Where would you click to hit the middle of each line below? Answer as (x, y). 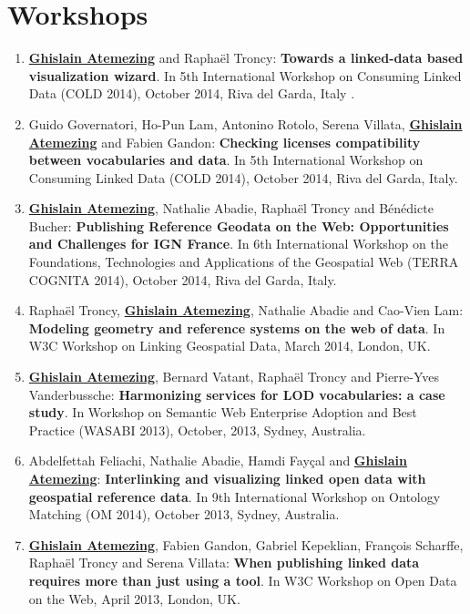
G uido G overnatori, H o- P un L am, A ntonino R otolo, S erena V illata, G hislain (245, 123)
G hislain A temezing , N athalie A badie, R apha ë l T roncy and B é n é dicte (231, 208)
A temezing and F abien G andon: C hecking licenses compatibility (225, 142)
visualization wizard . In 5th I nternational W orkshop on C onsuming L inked (245, 75)
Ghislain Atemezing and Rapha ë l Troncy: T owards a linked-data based (246, 58)
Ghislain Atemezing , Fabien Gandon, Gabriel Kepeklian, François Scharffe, (246, 544)
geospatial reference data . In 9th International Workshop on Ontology (235, 496)
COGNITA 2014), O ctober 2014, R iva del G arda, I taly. (183, 279)
